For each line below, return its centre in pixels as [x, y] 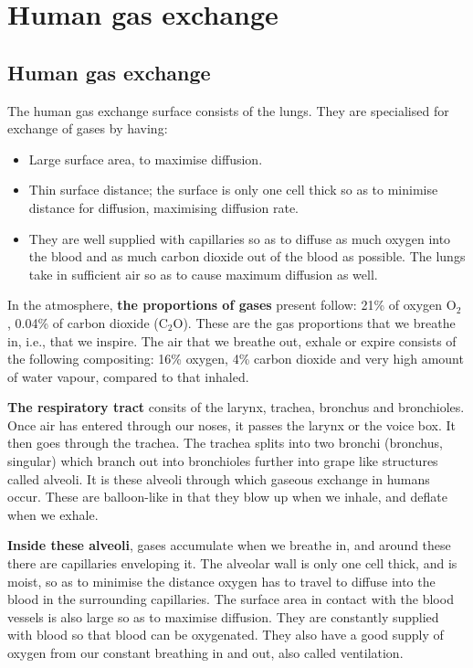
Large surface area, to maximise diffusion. [146, 159]
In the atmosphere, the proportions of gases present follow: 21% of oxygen [225, 305]
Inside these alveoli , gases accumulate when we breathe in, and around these [229, 545]
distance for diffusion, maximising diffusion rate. [163, 207]
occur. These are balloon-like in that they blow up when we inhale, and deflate [227, 497]
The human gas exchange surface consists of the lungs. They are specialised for [228, 110]
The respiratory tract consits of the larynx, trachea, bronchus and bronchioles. [236, 407]
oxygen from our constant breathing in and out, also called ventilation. [205, 653]
